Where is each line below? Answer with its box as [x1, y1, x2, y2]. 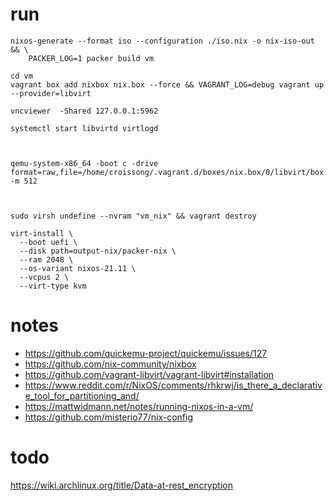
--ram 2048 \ [19, 254, 74, 265]
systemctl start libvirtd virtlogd [10, 123, 159, 133]
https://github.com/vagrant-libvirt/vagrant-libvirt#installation [24, 368, 275, 380]
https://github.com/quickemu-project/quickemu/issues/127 [24, 347, 268, 359]
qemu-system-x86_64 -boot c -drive [10, 158, 159, 168]
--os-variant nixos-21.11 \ [19, 263, 137, 273]
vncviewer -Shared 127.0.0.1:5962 [10, 106, 159, 116]
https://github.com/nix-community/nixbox [24, 358, 197, 370]
